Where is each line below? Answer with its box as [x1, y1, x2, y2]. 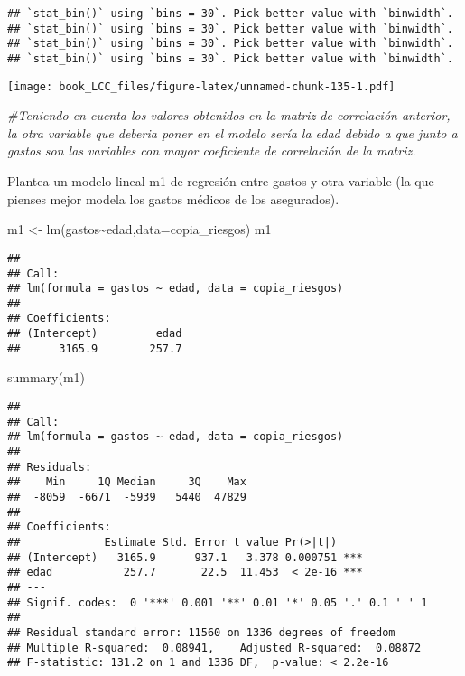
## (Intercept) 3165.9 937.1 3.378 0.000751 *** [7, 550, 363, 564]
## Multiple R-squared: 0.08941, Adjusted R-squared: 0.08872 [7, 641, 422, 654]
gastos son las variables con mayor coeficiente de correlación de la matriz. [7, 141, 416, 160]
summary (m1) [7, 368, 86, 387]
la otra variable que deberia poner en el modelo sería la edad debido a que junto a [7, 123, 458, 142]
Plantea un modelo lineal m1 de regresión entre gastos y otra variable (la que [7, 172, 434, 191]
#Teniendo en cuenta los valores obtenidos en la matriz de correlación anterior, [7, 106, 451, 125]
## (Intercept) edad [7, 327, 182, 341]
